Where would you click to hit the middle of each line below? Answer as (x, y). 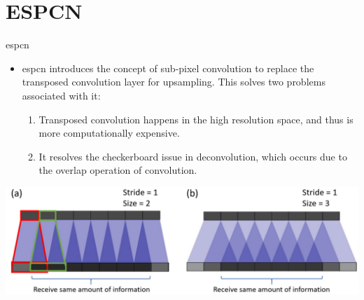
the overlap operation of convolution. (118, 170)
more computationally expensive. (109, 133)
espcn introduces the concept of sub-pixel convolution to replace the (168, 68)
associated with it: (61, 95)
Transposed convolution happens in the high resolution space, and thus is (196, 119)
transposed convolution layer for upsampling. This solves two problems (174, 82)
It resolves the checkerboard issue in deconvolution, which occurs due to (193, 156)
